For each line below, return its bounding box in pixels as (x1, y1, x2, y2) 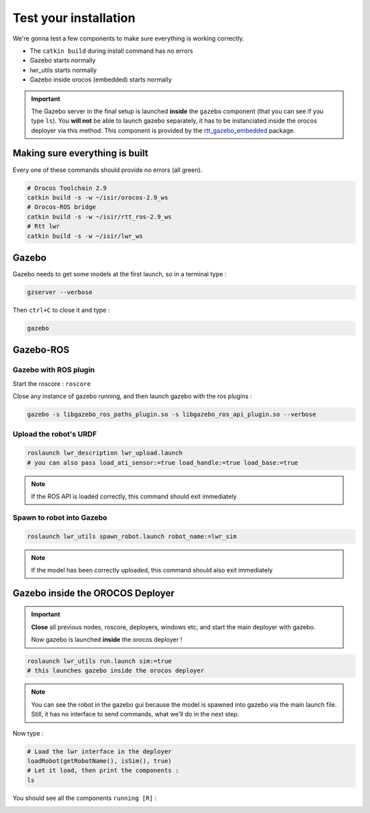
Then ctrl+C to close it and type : (12, 306, 110, 314)
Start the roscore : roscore (12, 379, 91, 387)
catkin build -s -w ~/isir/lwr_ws (27, 232, 143, 240)
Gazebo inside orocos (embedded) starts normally (29, 75, 172, 84)
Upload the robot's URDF (12, 429, 97, 439)
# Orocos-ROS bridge (27, 203, 96, 211)
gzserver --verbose (27, 289, 92, 296)
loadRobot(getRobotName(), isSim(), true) (27, 757, 172, 765)
